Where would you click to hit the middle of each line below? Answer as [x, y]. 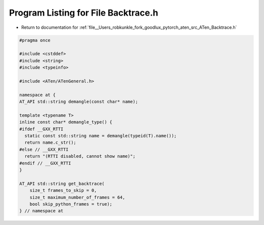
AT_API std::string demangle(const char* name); [79, 102]
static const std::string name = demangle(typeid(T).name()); [101, 136]
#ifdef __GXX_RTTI [41, 129]
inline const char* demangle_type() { [66, 122]
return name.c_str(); [51, 143]
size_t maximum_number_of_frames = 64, [77, 197]
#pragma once [35, 40]
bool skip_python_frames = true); [71, 204]
